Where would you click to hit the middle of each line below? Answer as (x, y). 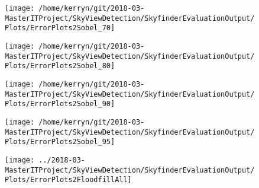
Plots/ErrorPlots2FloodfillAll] (68, 180)
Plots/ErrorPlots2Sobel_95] (60, 142)
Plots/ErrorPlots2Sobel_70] (60, 28)
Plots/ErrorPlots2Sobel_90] (60, 104)
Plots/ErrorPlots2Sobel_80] (60, 66)
